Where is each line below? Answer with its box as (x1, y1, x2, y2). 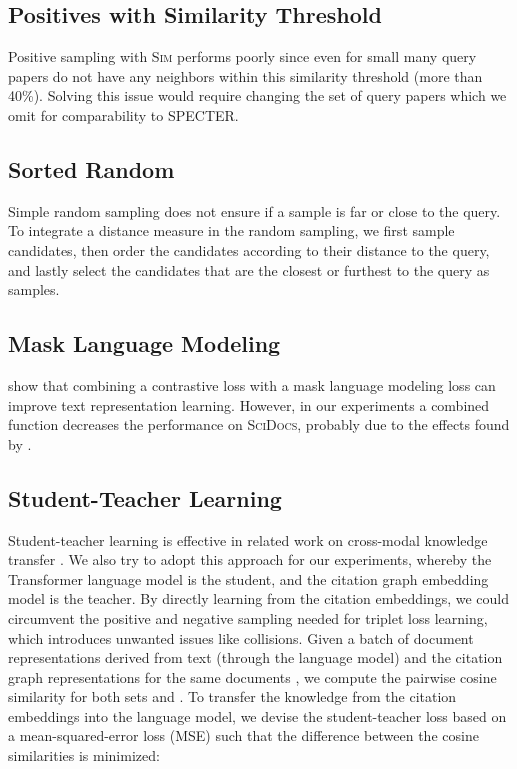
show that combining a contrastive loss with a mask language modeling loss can (8, 374, 496, 395)
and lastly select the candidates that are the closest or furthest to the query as (8, 259, 490, 280)
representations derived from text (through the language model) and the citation (8, 647, 503, 668)
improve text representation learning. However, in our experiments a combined (8, 394, 490, 415)
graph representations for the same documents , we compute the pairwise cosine (8, 666, 497, 687)
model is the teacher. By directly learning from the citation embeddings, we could (8, 588, 509, 609)
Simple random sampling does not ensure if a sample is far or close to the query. (8, 200, 501, 221)
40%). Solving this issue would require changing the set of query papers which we (8, 85, 507, 106)
